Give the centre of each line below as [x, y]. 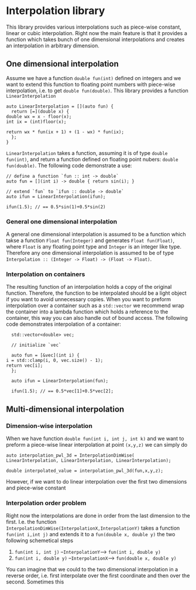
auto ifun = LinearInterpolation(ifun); [56, 196]
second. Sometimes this [35, 582]
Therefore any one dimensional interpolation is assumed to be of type [90, 253]
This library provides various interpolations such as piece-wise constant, [94, 27]
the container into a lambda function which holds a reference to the [87, 312]
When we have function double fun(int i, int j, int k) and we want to [95, 439]
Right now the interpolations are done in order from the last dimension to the [98, 516]
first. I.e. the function [31, 522]
